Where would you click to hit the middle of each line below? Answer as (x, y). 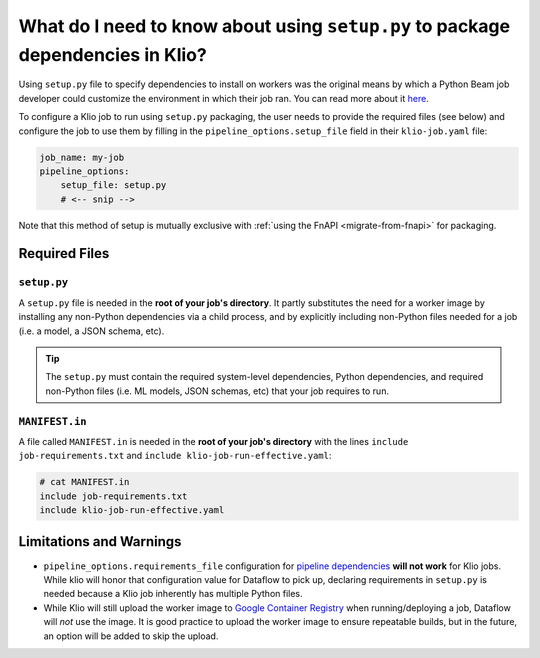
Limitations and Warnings (100, 541)
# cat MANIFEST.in (84, 482)
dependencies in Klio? (112, 54)
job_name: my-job (82, 157)
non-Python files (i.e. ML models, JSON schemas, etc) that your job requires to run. (217, 391)
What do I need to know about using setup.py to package (264, 26)
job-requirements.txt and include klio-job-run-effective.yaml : (175, 456)
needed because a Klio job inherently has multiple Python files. (173, 594)
